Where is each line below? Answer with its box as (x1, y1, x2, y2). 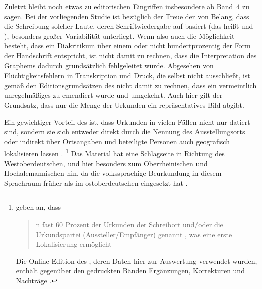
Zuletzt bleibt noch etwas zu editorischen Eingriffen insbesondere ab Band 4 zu (4, 1, 249, 11)
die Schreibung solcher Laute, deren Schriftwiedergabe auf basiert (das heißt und (4, 21, 253, 31)
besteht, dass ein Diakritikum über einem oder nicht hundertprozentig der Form (4, 40, 251, 51)
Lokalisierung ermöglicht (36, 239, 112, 249)
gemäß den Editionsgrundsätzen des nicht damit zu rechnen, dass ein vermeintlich (4, 80, 257, 90)
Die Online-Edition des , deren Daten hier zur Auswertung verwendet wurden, (16, 255, 257, 266)
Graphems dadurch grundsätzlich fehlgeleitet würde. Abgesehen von (4, 60, 214, 70)
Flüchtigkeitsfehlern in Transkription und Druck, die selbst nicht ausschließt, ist (4, 70, 250, 81)
